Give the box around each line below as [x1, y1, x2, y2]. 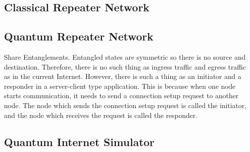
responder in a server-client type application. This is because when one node [4, 80, 236, 91]
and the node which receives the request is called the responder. [4, 110, 198, 120]
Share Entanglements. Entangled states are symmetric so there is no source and [4, 51, 246, 62]
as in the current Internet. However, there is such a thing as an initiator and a [4, 71, 242, 81]
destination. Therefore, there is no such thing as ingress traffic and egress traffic [4, 61, 246, 72]
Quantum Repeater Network [4, 29, 153, 44]
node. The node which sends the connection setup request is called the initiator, [4, 100, 247, 110]
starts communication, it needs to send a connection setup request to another [4, 90, 239, 101]
